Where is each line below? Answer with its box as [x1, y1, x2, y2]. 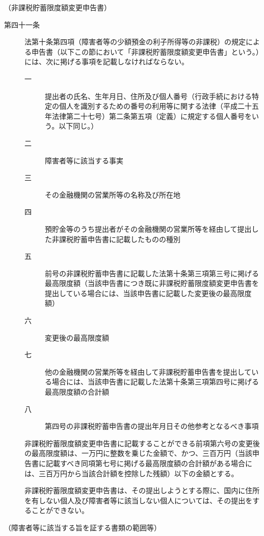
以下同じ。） [59, 120, 98, 131]
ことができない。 [31, 505, 89, 516]
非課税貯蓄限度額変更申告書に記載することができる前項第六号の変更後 [24, 437, 260, 448]
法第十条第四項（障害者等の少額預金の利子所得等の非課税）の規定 [24, 36, 246, 47]
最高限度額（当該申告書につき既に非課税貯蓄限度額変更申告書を [45, 278, 259, 288]
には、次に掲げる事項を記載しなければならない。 [24, 56, 189, 67]
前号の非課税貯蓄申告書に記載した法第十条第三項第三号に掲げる [45, 267, 259, 278]
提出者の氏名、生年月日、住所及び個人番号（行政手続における [45, 90, 252, 101]
